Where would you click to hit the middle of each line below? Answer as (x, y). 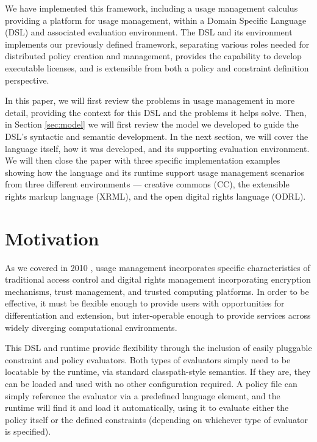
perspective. (27, 80)
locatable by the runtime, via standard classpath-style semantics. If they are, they (158, 371)
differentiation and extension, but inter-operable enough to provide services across (158, 315)
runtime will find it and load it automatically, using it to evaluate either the (147, 408)
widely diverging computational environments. (91, 327)
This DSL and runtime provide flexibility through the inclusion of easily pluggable (158, 348)
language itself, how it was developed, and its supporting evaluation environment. (157, 148)
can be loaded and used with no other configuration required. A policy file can (151, 383)
